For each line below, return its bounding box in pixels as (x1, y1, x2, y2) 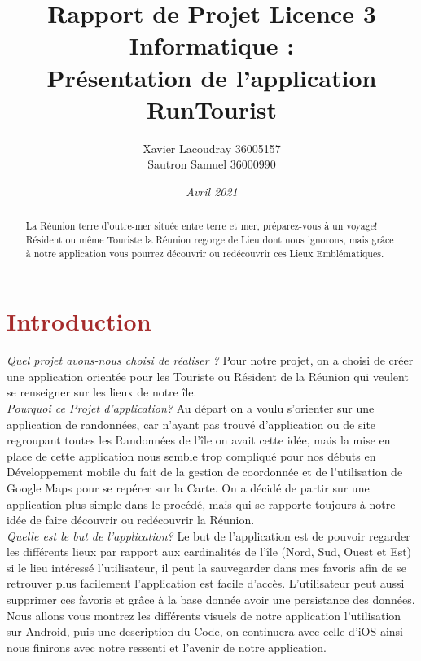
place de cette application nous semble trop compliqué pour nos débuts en (7, 447, 376, 464)
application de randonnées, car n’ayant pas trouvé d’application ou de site (7, 415, 376, 432)
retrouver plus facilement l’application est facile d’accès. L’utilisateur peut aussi (7, 575, 405, 592)
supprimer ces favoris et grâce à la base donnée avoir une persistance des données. (7, 591, 415, 608)
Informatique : (129, 28, 295, 62)
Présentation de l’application (46, 60, 377, 94)
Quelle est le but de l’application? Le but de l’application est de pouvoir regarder (7, 527, 410, 544)
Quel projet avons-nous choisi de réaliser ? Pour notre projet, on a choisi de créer (7, 352, 414, 369)
